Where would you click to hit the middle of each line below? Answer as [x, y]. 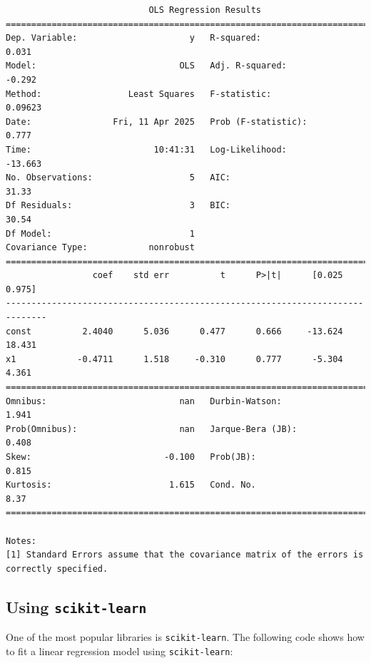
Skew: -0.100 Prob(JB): [131, 457]
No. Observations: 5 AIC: [118, 178]
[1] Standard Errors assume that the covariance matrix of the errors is [185, 555]
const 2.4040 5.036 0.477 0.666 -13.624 [174, 331]
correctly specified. [57, 569]
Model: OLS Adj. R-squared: [146, 66]
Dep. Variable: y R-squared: [133, 38]
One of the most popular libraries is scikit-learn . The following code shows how [185, 637]
